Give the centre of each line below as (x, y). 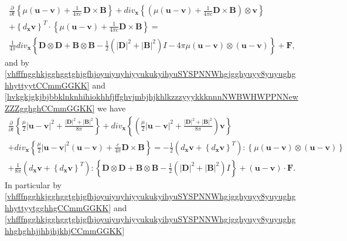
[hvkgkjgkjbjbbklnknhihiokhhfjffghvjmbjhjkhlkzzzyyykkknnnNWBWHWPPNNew (152, 96)
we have (112, 108)
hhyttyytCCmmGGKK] (47, 85)
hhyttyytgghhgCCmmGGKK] (58, 207)
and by (17, 62)
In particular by (33, 184)
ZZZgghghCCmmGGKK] (50, 108)
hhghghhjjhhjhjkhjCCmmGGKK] (65, 231)
